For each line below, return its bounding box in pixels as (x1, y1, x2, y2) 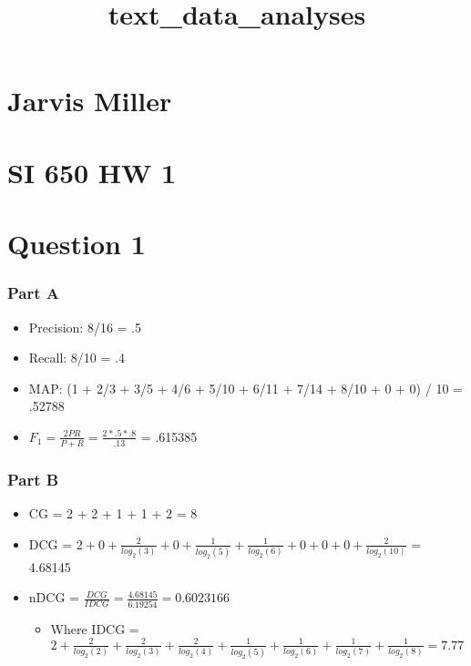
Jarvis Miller (7, 82, 172, 119)
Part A (7, 282, 60, 304)
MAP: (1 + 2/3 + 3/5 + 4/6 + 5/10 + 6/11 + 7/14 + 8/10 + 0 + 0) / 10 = (28, 378, 463, 397)
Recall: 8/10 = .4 (28, 348, 125, 367)
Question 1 (7, 225, 146, 262)
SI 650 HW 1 (7, 153, 177, 190)
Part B (7, 467, 59, 490)
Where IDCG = (50, 619, 139, 638)
